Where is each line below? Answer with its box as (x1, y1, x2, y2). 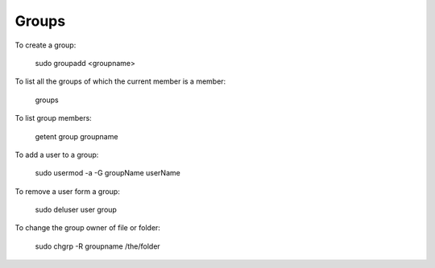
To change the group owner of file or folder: (14, 223, 161, 233)
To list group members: (14, 113, 92, 123)
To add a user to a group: (14, 150, 99, 159)
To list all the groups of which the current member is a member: (14, 76, 226, 86)
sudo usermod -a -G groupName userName (35, 168, 180, 178)
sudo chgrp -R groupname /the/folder (35, 241, 160, 251)
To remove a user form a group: (14, 186, 120, 196)
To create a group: (14, 40, 77, 50)
